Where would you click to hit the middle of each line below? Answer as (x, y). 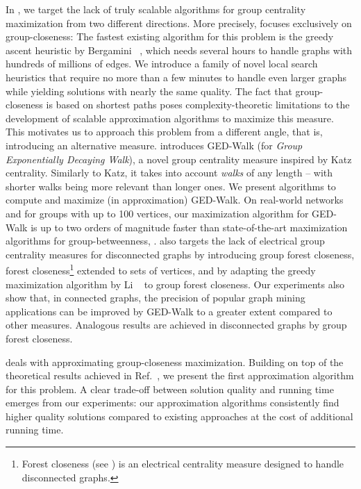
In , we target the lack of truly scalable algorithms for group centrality (156, 9)
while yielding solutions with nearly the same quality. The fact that (149, 91)
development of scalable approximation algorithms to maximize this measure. (170, 118)
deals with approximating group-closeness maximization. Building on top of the (175, 362)
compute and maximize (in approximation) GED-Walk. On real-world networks (175, 200)
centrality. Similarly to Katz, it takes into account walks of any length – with (169, 173)
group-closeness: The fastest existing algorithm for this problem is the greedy (170, 36)
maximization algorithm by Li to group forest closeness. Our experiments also (175, 284)
